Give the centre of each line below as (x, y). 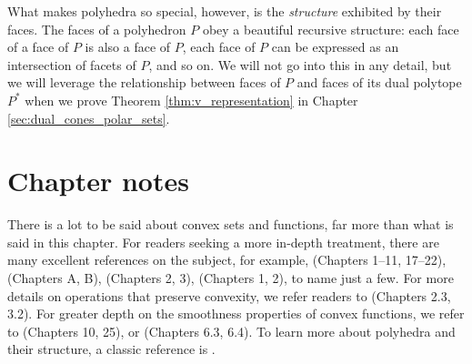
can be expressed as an (335, 47)
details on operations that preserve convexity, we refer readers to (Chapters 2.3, (229, 295)
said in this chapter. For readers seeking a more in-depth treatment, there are (223, 242)
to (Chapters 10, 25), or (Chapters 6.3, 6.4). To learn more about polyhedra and (231, 331)
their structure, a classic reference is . (111, 349)
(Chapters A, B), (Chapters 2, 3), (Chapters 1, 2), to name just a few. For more (231, 278)
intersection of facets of (72, 64)
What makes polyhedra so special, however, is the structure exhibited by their (225, 11)
